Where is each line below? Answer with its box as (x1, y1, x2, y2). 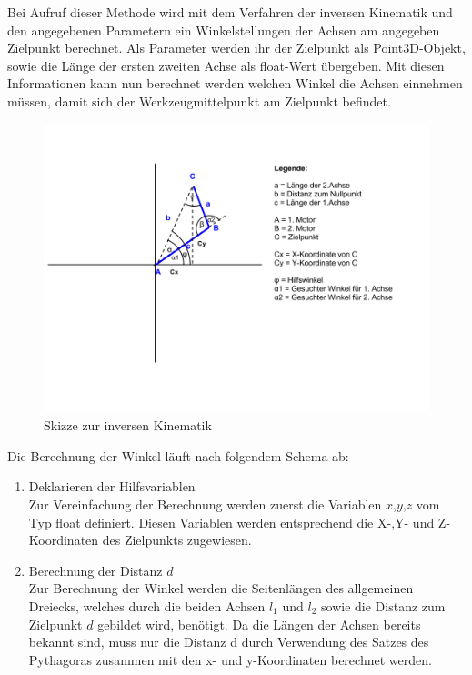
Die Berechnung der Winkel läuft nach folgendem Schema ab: (7, 446, 349, 465)
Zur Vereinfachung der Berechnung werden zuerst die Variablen (28, 494, 382, 513)
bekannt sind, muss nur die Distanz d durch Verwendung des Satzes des (28, 632, 429, 651)
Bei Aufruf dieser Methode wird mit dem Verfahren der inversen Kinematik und (7, 3, 453, 21)
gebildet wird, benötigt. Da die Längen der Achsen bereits (97, 614, 421, 633)
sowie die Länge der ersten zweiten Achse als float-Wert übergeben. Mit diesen (7, 55, 445, 75)
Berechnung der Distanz (28, 560, 163, 579)
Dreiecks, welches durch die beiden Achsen (28, 596, 266, 615)
